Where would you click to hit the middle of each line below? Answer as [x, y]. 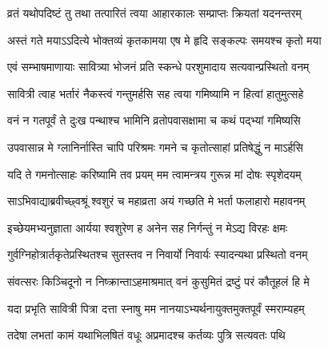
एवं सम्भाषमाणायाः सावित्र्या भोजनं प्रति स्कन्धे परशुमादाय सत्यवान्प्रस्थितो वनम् [158, 67]
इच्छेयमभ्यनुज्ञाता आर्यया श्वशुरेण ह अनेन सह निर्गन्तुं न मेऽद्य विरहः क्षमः [148, 227]
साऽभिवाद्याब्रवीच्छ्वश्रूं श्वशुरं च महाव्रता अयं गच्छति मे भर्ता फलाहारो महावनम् [156, 201]
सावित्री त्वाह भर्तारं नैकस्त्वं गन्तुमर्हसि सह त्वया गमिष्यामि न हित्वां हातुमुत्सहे [156, 93]
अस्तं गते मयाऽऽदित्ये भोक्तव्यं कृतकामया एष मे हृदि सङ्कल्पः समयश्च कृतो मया [164, 40]
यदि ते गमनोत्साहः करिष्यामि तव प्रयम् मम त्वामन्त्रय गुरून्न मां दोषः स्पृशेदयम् [154, 174]
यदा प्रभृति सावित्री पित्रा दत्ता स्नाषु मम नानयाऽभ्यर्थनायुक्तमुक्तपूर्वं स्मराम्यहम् [156, 308]
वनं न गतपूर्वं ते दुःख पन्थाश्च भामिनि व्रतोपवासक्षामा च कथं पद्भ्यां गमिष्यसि [154, 120]
